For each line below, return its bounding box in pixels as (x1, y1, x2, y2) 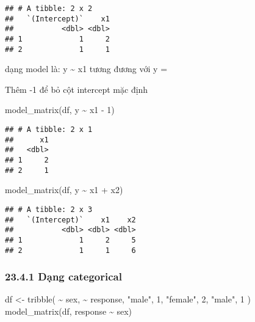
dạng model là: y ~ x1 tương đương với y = (5, 62, 168, 75)
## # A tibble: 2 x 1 (5, 125, 93, 134)
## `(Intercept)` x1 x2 (5, 215, 136, 224)
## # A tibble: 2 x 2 (5, 4, 93, 13)
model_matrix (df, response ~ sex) (5, 305, 132, 318)
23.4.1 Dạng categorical (5, 269, 122, 284)
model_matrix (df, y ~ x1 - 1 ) (5, 103, 115, 116)
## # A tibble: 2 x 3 (5, 205, 93, 214)
